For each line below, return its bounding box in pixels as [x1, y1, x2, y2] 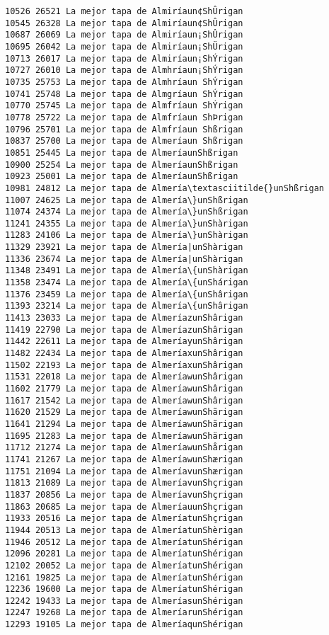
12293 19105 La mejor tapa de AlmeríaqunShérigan [5, 619, 243, 630]
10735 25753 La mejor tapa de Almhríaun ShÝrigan [5, 76, 243, 87]
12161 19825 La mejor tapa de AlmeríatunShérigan [5, 572, 243, 583]
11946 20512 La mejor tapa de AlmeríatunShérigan [5, 537, 243, 547]
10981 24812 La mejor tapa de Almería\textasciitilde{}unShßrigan [5, 183, 325, 193]
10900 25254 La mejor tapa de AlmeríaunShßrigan [5, 159, 238, 170]
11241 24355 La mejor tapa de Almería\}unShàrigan [5, 218, 248, 229]
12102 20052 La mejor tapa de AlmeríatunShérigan [5, 560, 243, 571]
